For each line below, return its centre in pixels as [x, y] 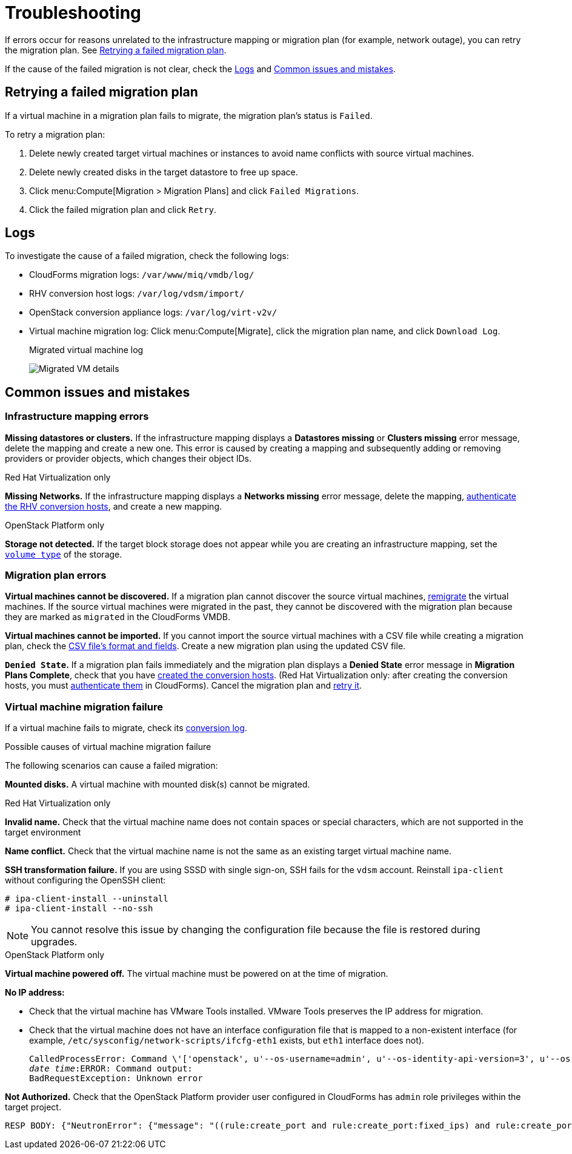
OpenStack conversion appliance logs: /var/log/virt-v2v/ [153, 312]
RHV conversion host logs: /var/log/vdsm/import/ [137, 294]
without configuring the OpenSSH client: [85, 880]
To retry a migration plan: [55, 134]
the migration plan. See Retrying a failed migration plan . [116, 50]
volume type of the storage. [64, 554]
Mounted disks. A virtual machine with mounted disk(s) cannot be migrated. [158, 785]
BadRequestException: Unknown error [116, 1078]
